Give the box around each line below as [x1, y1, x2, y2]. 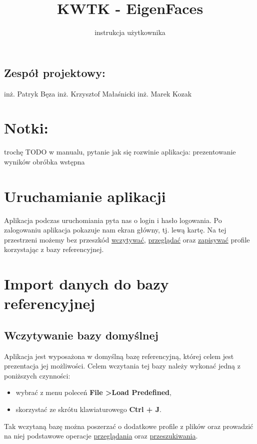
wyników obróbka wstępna [4, 156, 85, 166]
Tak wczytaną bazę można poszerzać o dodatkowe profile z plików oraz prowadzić [4, 420, 253, 431]
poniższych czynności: [4, 370, 70, 380]
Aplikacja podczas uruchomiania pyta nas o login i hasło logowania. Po [4, 214, 222, 225]
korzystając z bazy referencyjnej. [4, 244, 104, 254]
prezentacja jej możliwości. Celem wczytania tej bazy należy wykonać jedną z [4, 360, 240, 371]
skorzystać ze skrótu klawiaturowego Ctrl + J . [15, 404, 161, 414]
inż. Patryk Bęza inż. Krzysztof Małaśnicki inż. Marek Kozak [4, 88, 192, 98]
